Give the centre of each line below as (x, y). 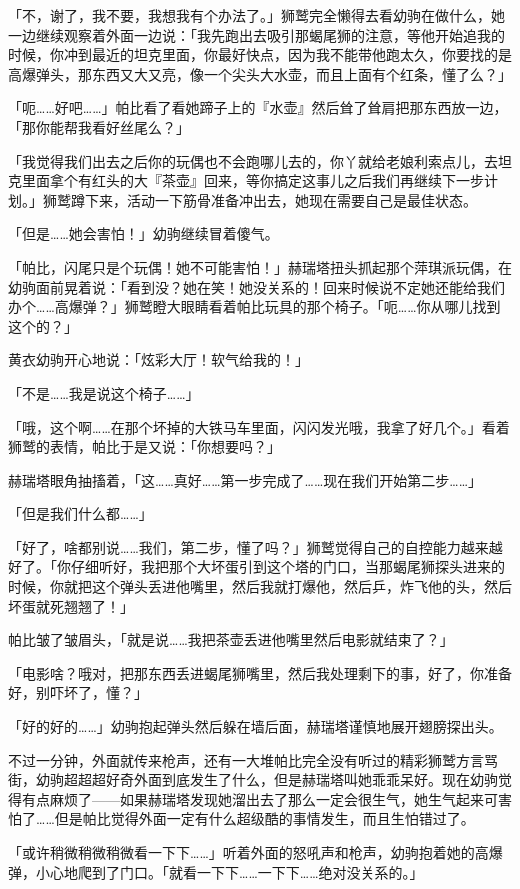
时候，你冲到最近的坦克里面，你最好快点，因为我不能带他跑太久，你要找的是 (260, 54)
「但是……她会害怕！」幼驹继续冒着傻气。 (143, 233)
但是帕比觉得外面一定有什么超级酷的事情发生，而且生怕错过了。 (264, 818)
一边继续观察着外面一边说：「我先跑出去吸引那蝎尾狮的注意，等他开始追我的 (256, 34)
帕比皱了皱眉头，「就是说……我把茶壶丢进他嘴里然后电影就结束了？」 (231, 639)
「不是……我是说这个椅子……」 (104, 392)
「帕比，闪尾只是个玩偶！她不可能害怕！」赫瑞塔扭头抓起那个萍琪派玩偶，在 (260, 266)
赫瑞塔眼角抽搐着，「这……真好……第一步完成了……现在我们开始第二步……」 (245, 479)
